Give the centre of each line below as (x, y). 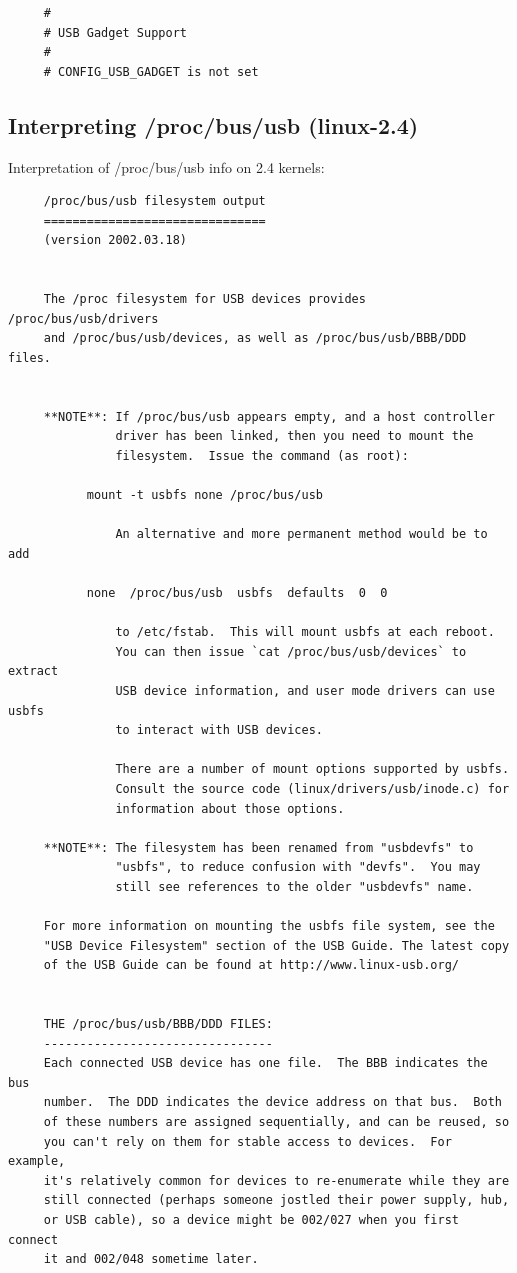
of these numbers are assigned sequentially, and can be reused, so (276, 1122)
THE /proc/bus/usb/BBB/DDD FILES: (158, 1024)
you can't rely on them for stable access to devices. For (247, 1141)
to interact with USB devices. (219, 730)
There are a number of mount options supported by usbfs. (312, 769)
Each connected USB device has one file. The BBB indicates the (265, 1063)
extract (33, 671)
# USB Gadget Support (115, 32)
